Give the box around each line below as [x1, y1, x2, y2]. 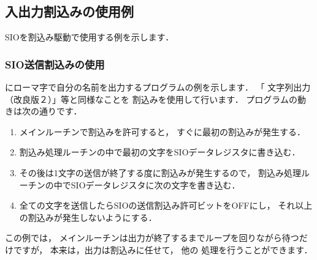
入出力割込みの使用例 [5, 2, 134, 21]
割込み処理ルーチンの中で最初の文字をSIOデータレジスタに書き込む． [19, 146, 300, 158]
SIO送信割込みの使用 [5, 56, 105, 72]
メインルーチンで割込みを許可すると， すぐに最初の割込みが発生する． [19, 125, 305, 138]
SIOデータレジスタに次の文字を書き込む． [71, 178, 240, 191]
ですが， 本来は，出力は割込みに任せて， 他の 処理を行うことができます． [13, 243, 313, 256]
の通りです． [30, 105, 82, 117]
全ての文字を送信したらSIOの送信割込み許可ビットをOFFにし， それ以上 [19, 199, 313, 212]
